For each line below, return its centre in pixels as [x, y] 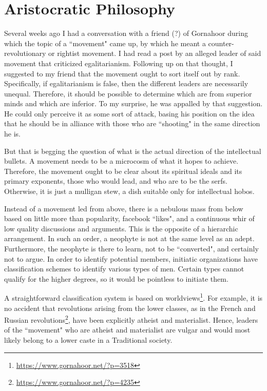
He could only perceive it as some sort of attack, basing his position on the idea [129, 113]
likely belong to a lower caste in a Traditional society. [88, 340]
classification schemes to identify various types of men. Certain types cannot [124, 269]
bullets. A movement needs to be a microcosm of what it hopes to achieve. [121, 161]
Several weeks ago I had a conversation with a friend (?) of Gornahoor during [126, 33]
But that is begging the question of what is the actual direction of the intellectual [133, 151]
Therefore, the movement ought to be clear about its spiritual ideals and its [123, 171]
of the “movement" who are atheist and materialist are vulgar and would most [127, 330]
